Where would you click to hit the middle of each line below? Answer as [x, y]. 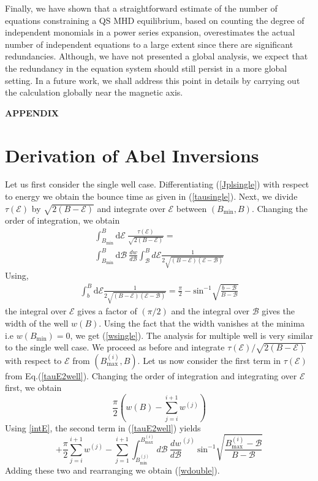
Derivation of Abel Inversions [132, 155]
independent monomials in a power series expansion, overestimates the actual [150, 32]
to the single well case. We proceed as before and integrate [115, 347]
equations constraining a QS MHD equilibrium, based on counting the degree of [155, 20]
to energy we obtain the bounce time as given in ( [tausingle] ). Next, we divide [151, 196]
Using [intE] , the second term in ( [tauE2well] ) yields [103, 427]
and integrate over [131, 208]
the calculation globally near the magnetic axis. [94, 92]
